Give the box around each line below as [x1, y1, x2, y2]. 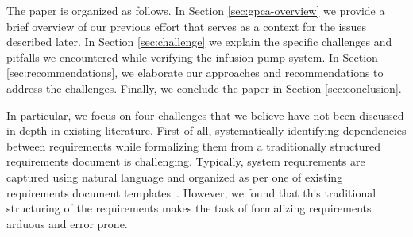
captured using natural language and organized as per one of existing [6, 168, 343, 185]
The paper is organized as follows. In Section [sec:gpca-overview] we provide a [6, 2, 385, 18]
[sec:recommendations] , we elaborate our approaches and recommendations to [6, 64, 384, 81]
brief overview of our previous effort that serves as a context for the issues [6, 17, 367, 34]
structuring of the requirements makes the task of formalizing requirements [6, 200, 372, 216]
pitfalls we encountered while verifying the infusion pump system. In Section [6, 48, 378, 65]
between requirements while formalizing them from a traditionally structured [6, 137, 381, 154]
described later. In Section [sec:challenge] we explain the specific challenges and [6, 33, 392, 50]
